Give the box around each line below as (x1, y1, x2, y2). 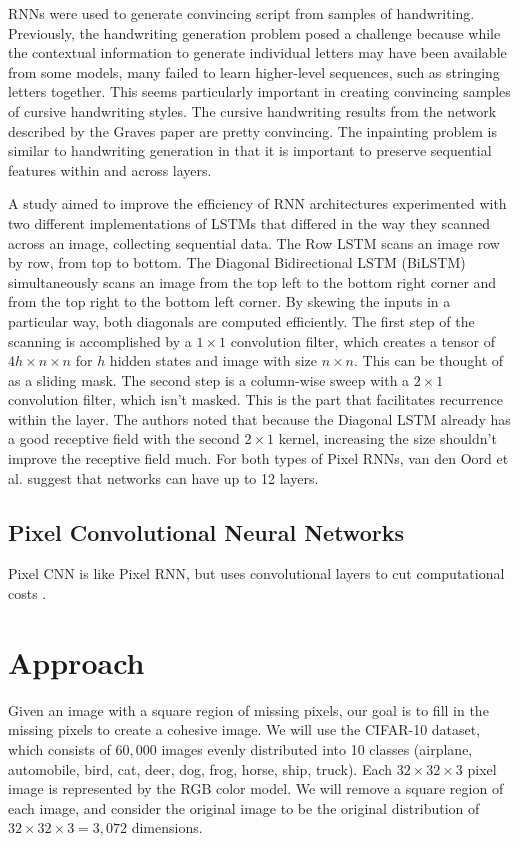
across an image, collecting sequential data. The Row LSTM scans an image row (8, 232, 500, 253)
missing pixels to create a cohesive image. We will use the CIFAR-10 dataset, (8, 719, 481, 740)
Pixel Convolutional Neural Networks (8, 516, 404, 547)
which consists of (8, 738, 111, 759)
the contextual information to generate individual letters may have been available (8, 42, 507, 63)
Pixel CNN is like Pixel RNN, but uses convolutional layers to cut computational (8, 563, 505, 584)
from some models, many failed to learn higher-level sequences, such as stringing (8, 61, 500, 82)
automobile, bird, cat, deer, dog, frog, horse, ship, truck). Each (8, 758, 393, 779)
